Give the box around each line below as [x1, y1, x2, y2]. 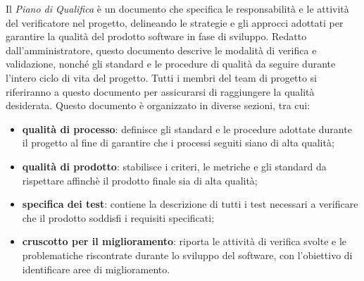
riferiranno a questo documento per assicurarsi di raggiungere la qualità [6, 84, 315, 99]
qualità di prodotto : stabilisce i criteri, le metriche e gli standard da [22, 158, 327, 173]
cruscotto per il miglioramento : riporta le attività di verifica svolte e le [22, 234, 347, 249]
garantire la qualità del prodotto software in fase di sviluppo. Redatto [6, 29, 307, 44]
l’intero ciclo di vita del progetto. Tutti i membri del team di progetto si [6, 70, 318, 85]
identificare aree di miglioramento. [22, 261, 170, 276]
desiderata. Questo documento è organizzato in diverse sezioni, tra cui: [6, 98, 310, 113]
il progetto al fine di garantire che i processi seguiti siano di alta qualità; [22, 135, 334, 150]
